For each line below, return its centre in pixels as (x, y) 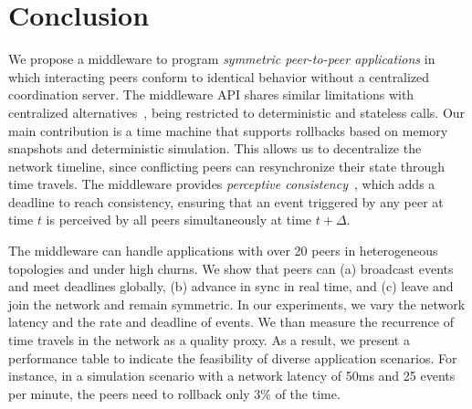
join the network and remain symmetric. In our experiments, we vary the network (237, 304)
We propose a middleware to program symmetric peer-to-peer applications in (222, 59)
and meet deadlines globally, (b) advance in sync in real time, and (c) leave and (231, 286)
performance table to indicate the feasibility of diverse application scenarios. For (233, 357)
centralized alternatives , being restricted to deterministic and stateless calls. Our (237, 112)
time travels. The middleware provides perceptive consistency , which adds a (222, 184)
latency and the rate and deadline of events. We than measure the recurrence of (231, 322)
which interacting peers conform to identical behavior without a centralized (219, 76)
